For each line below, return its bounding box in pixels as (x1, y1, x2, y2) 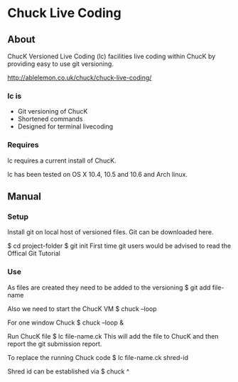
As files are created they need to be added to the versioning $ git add (7, 283, 211, 292)
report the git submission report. (7, 339, 102, 348)
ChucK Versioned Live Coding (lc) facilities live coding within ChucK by (7, 52, 216, 60)
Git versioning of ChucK (17, 107, 88, 116)
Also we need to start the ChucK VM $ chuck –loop (7, 304, 158, 313)
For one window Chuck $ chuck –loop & (7, 318, 124, 327)
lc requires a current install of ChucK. (7, 156, 117, 165)
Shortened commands (17, 115, 83, 124)
